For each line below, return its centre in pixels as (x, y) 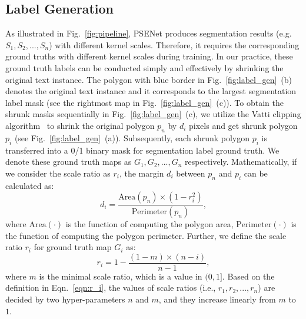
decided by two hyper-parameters (65, 299)
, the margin (142, 173)
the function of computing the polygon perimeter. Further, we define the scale (146, 235)
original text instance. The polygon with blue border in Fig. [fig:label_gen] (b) (149, 79)
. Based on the (248, 276)
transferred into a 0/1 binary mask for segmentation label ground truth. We (142, 150)
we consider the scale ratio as (58, 173)
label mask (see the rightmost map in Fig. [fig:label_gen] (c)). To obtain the (144, 102)
